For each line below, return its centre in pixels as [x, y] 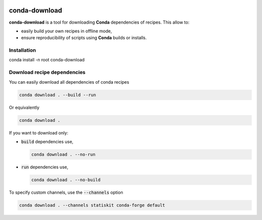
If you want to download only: [39, 132]
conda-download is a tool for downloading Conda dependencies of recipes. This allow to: [99, 22]
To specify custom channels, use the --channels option [66, 192]
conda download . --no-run [63, 154]
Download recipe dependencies [47, 73]
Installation [23, 50]
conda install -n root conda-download [47, 60]
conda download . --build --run [58, 95]
